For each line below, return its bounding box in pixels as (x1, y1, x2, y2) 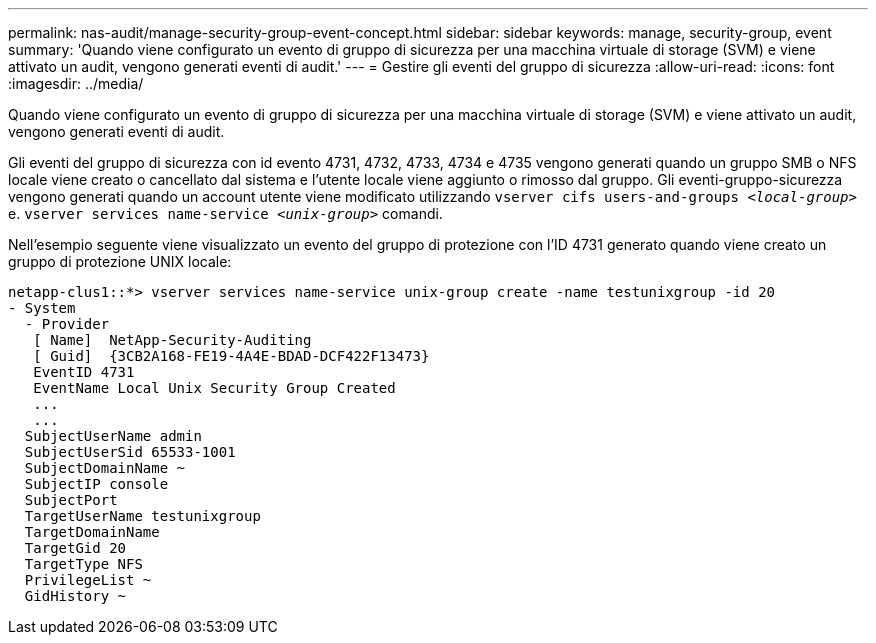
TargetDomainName (24, 524, 160, 540)
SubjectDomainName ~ (24, 460, 186, 476)
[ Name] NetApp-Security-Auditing (33, 332, 312, 348)
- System (8, 300, 76, 316)
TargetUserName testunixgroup (24, 508, 261, 524)
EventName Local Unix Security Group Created (33, 380, 396, 396)
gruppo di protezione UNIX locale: (8, 253, 232, 270)
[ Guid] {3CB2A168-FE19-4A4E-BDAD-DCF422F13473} (33, 348, 430, 364)
